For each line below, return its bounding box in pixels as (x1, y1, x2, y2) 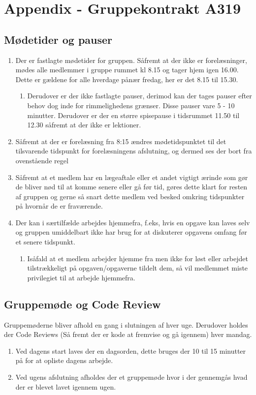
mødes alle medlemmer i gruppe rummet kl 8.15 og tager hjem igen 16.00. (15, 64, 239, 75)
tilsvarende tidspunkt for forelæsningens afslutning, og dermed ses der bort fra (15, 146, 252, 156)
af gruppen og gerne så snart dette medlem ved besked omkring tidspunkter (15, 191, 245, 201)
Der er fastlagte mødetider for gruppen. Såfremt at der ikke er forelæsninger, (15, 55, 247, 65)
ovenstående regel (15, 155, 68, 165)
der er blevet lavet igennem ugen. (15, 381, 116, 392)
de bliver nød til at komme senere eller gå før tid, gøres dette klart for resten (15, 182, 248, 192)
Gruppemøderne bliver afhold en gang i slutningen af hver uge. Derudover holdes (4, 319, 248, 330)
